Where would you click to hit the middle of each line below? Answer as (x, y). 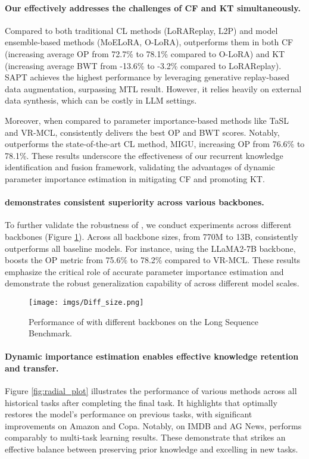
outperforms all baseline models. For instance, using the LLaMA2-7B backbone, (150, 248)
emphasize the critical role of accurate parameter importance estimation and (144, 271)
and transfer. (32, 368)
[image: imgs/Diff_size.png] (86, 302)
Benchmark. (50, 333)
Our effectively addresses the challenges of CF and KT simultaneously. (153, 7)
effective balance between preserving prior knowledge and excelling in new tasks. (152, 449)
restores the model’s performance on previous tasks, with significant (129, 414)
